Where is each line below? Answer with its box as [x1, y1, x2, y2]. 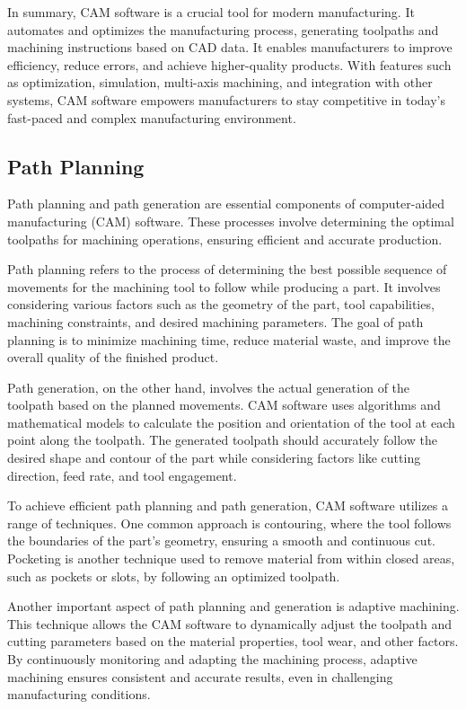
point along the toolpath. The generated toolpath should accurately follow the [7, 430, 437, 449]
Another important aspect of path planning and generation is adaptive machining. [7, 597, 460, 616]
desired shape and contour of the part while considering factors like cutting [7, 448, 421, 467]
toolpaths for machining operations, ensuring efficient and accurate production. [7, 229, 443, 248]
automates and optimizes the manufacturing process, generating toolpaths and [7, 20, 439, 39]
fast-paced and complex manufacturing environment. [7, 108, 296, 127]
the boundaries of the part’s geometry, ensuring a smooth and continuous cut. [7, 531, 435, 550]
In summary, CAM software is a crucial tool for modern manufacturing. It [7, 3, 415, 21]
